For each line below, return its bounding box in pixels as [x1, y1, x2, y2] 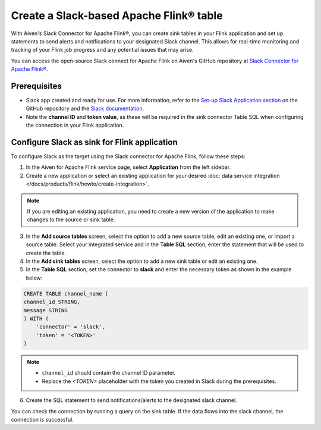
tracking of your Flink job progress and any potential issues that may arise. [11, 46, 194, 54]
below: [26, 274, 43, 281]
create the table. [26, 249, 67, 256]
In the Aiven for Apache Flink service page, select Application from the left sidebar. [26, 164, 231, 171]
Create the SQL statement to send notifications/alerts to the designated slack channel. [26, 397, 237, 404]
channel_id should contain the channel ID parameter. [42, 369, 176, 376]
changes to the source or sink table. [27, 216, 115, 223]
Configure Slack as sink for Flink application [11, 137, 178, 147]
